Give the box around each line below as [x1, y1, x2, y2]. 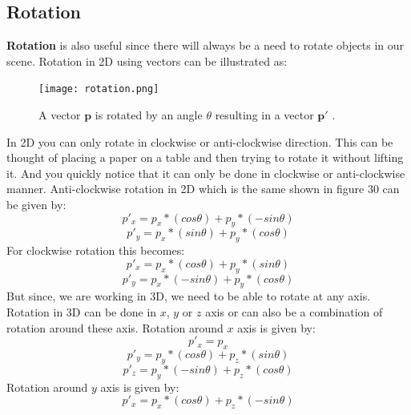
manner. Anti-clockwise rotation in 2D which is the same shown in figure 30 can [6, 180, 400, 197]
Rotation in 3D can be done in [6, 303, 157, 320]
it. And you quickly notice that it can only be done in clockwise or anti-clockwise [6, 164, 405, 181]
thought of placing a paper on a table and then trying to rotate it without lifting [6, 149, 404, 166]
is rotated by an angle [95, 107, 203, 123]
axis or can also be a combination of [205, 303, 383, 320]
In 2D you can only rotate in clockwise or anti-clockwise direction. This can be [6, 133, 393, 150]
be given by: [6, 196, 66, 213]
